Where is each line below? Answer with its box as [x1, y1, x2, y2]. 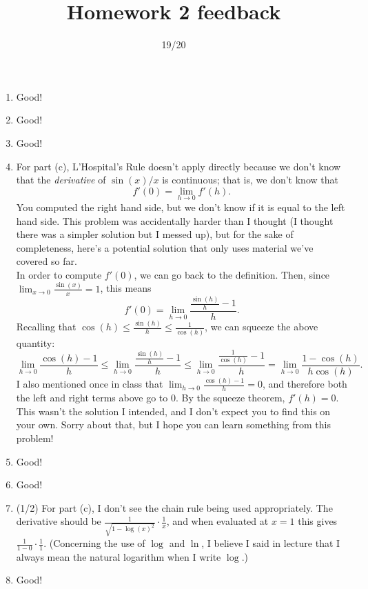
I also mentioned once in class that [16, 377, 163, 391]
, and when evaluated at [166, 514, 269, 528]
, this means [100, 281, 152, 295]
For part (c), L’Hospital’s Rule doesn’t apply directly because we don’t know [16, 159, 341, 173]
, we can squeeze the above [205, 319, 318, 334]
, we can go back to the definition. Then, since [134, 267, 330, 281]
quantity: [16, 335, 55, 350]
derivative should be [16, 514, 101, 528]
